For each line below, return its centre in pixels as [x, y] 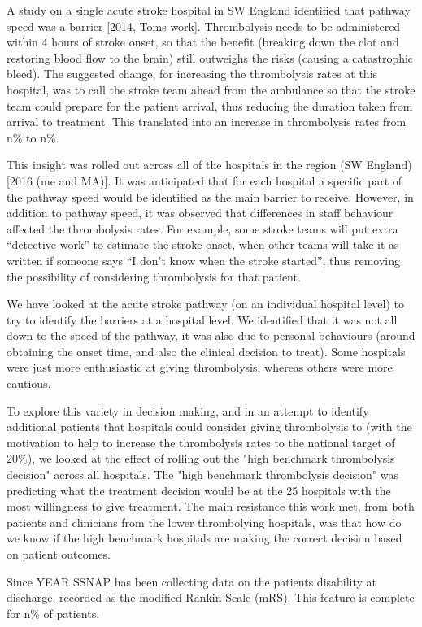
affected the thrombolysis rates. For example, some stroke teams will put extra [202, 228]
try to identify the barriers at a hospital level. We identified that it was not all [202, 319]
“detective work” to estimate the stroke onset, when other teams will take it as [203, 244]
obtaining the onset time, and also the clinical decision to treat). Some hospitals [206, 351]
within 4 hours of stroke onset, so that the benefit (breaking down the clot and [203, 42]
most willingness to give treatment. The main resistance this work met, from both [211, 506]
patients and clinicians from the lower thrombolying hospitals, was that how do [204, 522]
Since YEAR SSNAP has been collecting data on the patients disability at [192, 581]
